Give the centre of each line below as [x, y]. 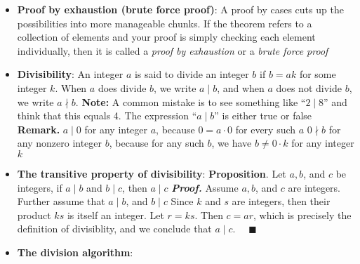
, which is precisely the [302, 214]
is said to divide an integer [192, 74]
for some [318, 74]
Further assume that [61, 201]
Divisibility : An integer [70, 74]
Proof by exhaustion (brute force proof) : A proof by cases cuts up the [180, 9]
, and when [241, 87]
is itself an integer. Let [115, 214]
